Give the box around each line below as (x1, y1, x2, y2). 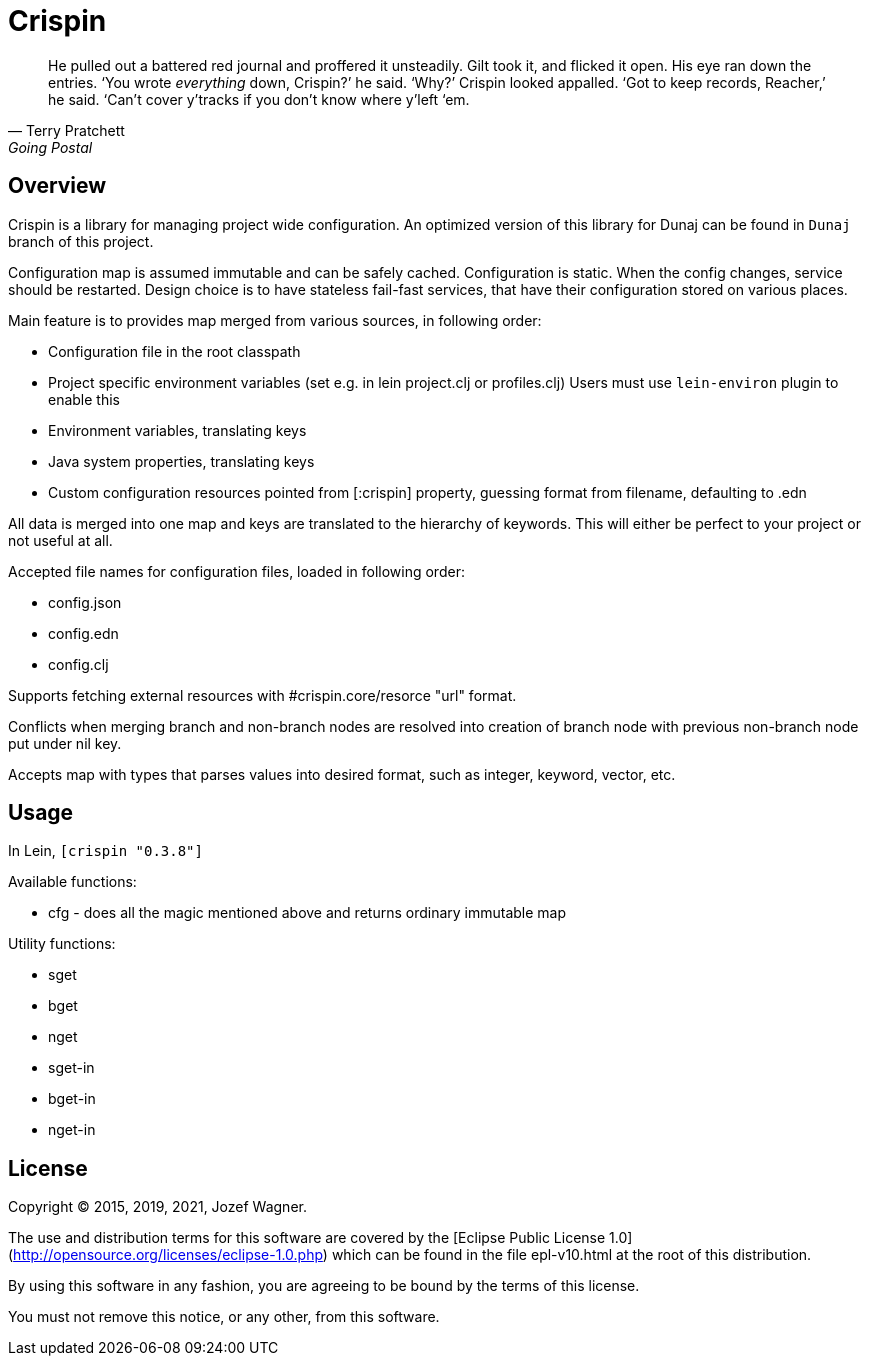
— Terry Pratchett (8, 121, 125, 139)
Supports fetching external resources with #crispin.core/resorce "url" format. (8, 686, 517, 704)
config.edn (48, 624, 119, 642)
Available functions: (8, 873, 137, 891)
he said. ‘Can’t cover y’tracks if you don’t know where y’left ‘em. (48, 90, 470, 108)
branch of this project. (8, 232, 154, 250)
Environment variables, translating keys (48, 421, 307, 439)
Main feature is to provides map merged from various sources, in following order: (8, 311, 542, 329)
